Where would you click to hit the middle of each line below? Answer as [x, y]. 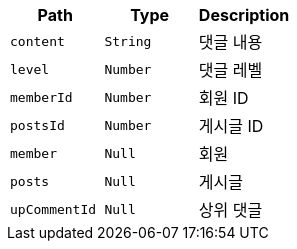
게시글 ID [231, 126]
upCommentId [53, 209]
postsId [37, 125]
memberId [41, 97]
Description [244, 15]
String [128, 41]
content [37, 41]
